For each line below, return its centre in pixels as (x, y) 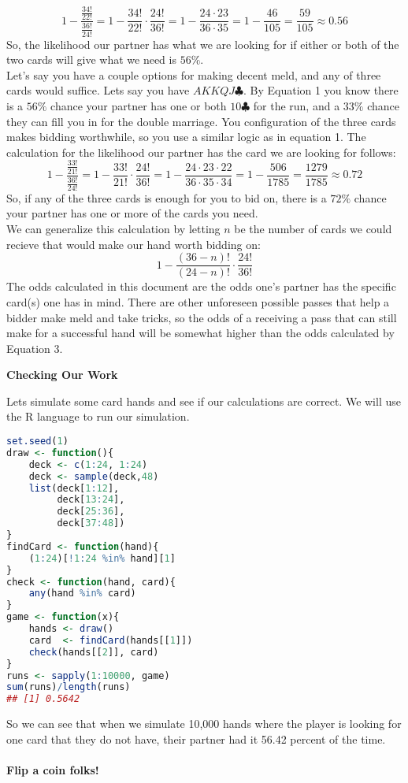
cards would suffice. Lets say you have (98, 90)
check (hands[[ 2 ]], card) (94, 652)
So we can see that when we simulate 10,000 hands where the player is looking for (204, 724)
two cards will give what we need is (91, 59)
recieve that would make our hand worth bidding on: (134, 244)
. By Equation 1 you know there (321, 90)
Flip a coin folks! (53, 769)
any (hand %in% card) (82, 594)
